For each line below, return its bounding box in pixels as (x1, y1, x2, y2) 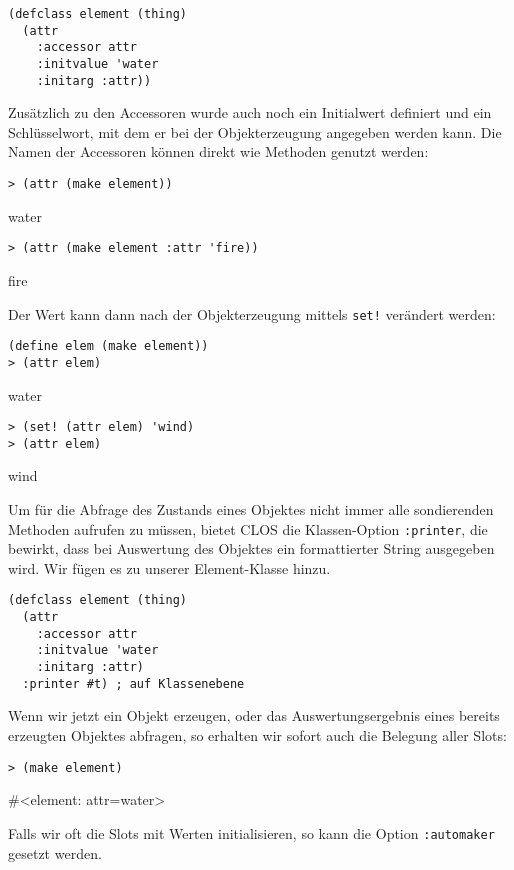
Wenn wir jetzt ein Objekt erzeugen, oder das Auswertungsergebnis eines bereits (8, 705, 500, 726)
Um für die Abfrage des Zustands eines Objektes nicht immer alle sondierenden (8, 499, 494, 520)
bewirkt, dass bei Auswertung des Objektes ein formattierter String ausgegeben (8, 538, 495, 559)
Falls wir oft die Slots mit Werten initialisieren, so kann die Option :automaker (8, 822, 495, 843)
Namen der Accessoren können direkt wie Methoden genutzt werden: (8, 141, 429, 162)
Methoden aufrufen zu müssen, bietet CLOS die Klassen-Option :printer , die (8, 518, 488, 539)
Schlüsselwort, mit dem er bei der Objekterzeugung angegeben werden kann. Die (8, 121, 502, 142)
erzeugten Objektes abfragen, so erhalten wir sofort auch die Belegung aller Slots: (8, 725, 507, 745)
